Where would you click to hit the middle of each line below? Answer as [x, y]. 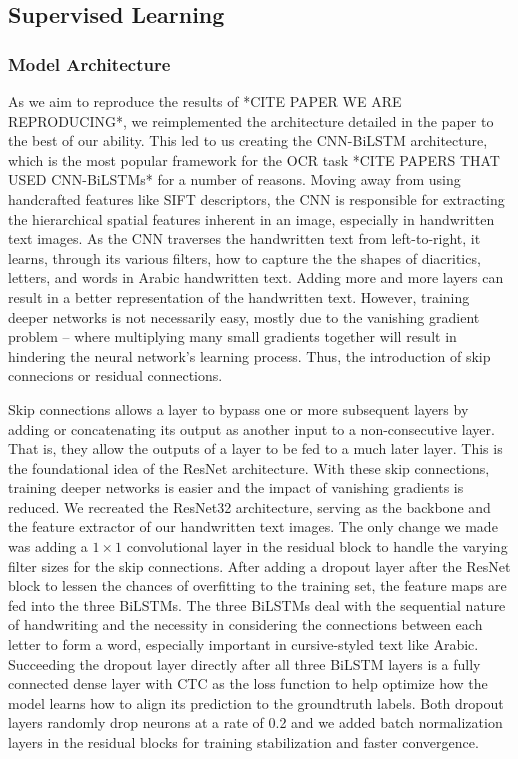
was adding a [48, 546]
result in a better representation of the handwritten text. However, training [239, 296]
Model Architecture [89, 63]
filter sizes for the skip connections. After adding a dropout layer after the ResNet [259, 565]
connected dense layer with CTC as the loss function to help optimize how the [248, 683]
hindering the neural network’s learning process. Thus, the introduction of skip [249, 355]
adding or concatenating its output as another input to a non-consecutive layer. [251, 428]
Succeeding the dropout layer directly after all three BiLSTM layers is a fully [244, 663]
